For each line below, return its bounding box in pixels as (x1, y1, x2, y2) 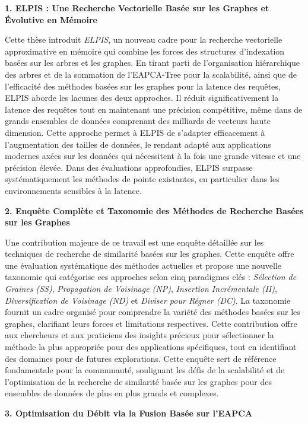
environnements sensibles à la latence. (5, 184, 142, 196)
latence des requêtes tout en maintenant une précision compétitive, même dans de (5, 103, 303, 115)
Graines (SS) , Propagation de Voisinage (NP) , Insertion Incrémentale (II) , (5, 282, 277, 295)
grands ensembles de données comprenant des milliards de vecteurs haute (5, 115, 271, 127)
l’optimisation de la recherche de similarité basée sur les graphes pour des (5, 375, 272, 387)
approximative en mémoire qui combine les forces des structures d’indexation (5, 44, 285, 57)
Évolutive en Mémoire (5, 13, 97, 26)
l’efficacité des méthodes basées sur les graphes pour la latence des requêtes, (5, 79, 281, 92)
